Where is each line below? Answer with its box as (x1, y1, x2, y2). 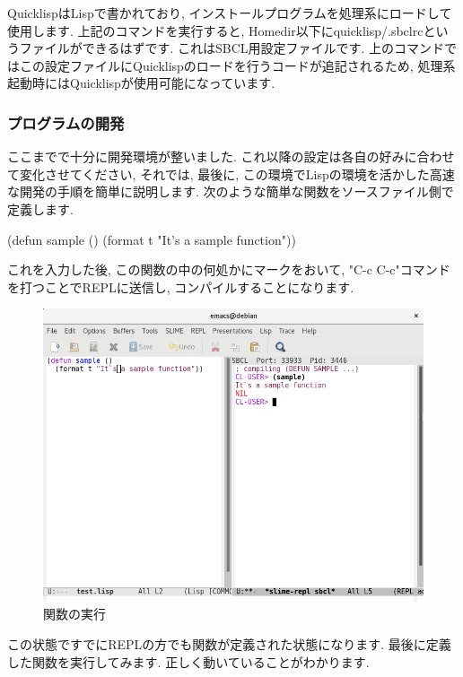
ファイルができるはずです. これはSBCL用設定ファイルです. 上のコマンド (19, 39, 445, 57)
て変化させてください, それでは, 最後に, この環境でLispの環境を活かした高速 (7, 164, 455, 183)
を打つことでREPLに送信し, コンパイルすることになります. (7, 277, 354, 296)
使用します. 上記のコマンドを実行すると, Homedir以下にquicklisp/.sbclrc (7, 21, 424, 39)
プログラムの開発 (7, 111, 125, 134)
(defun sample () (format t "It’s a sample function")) (7, 230, 296, 248)
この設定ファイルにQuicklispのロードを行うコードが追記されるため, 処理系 (19, 56, 456, 74)
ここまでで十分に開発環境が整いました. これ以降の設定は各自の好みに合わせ (7, 147, 455, 166)
